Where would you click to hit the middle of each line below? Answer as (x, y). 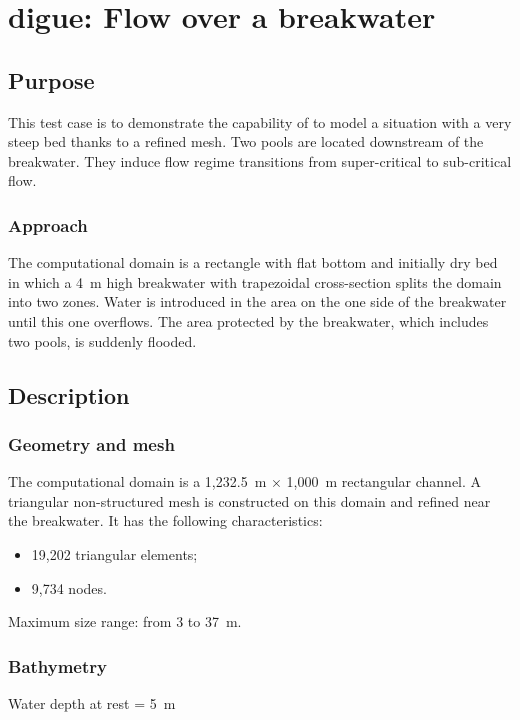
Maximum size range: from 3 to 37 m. (125, 621)
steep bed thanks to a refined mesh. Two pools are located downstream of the (246, 141)
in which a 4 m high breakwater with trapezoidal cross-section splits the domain (255, 281)
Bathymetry (57, 665)
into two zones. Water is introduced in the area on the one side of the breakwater (257, 301)
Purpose (51, 79)
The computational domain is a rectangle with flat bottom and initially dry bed (253, 262)
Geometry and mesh (91, 443)
